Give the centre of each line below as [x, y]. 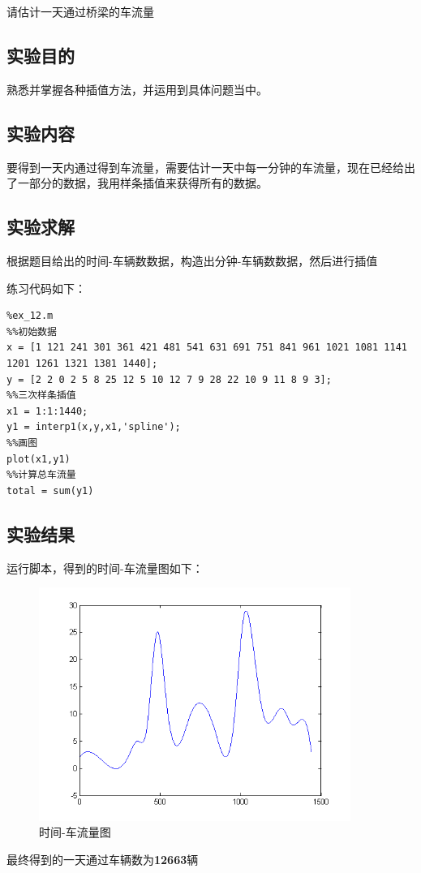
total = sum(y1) [50, 490]
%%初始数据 [32, 331]
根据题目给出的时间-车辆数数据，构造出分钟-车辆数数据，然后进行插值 [192, 260]
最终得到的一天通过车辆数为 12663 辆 [103, 859]
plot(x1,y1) [39, 459]
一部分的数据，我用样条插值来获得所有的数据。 [142, 183]
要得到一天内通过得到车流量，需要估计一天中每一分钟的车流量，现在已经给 [205, 167]
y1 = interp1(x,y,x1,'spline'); [94, 427]
